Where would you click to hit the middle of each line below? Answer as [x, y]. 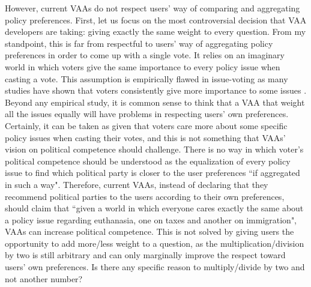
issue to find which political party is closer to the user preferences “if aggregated [152, 173]
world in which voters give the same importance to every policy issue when [143, 66]
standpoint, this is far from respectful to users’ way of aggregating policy [139, 43]
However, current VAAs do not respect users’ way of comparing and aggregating [152, 8]
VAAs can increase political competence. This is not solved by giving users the [149, 231]
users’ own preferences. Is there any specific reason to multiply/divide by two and [155, 267]
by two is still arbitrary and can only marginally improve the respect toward [145, 255]
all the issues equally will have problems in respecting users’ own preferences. [147, 114]
